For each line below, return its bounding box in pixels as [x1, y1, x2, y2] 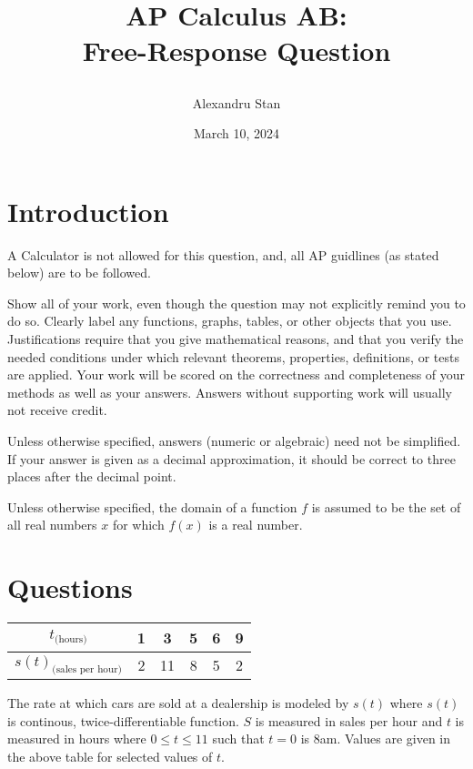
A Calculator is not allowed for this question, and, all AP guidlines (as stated [7, 245, 439, 264]
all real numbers [7, 515, 97, 534]
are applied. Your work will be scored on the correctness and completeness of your [7, 365, 466, 384]
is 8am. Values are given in [300, 729, 450, 748]
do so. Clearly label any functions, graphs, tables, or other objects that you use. [7, 311, 452, 330]
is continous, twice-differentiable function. [7, 711, 239, 730]
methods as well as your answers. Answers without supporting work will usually [7, 382, 452, 401]
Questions [7, 569, 133, 606]
